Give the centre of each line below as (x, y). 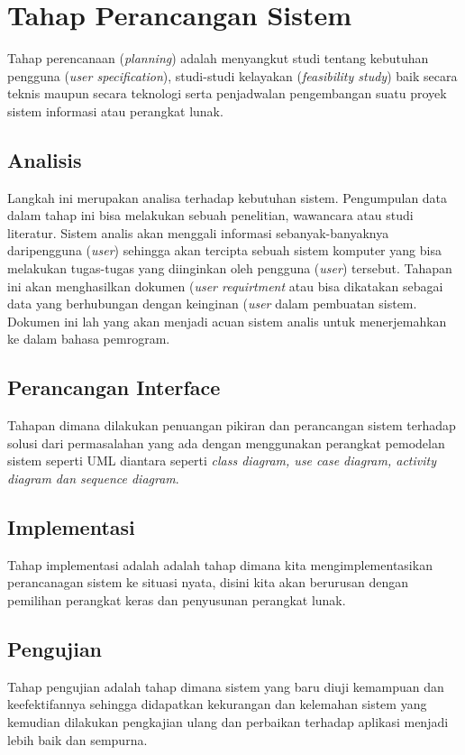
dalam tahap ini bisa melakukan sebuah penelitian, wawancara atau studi (210, 215)
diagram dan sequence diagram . (93, 479)
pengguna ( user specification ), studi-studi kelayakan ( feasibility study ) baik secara (232, 75)
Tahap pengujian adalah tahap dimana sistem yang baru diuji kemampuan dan (226, 686)
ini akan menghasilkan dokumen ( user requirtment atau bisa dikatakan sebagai (225, 285)
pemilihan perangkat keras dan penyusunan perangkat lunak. (177, 600)
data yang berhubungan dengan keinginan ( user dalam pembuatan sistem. (212, 304)
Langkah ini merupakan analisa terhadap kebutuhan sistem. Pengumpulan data (228, 197)
